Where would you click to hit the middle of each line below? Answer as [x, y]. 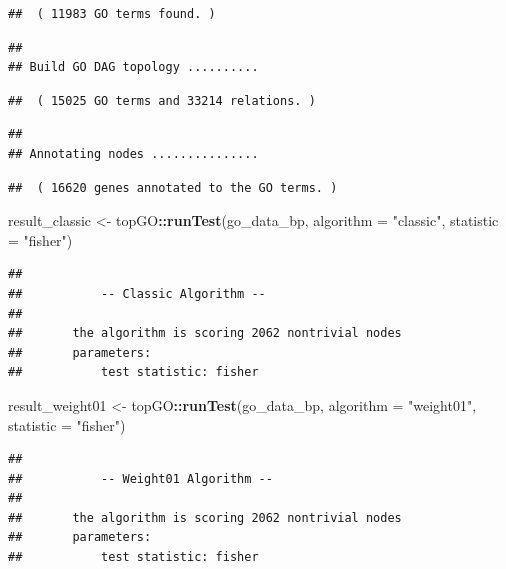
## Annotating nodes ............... [133, 153]
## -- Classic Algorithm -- [137, 293]
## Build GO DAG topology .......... [133, 67]
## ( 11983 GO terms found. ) [112, 14]
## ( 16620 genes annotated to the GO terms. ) [173, 187]
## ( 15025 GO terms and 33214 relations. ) [162, 100]
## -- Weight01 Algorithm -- [140, 478]
